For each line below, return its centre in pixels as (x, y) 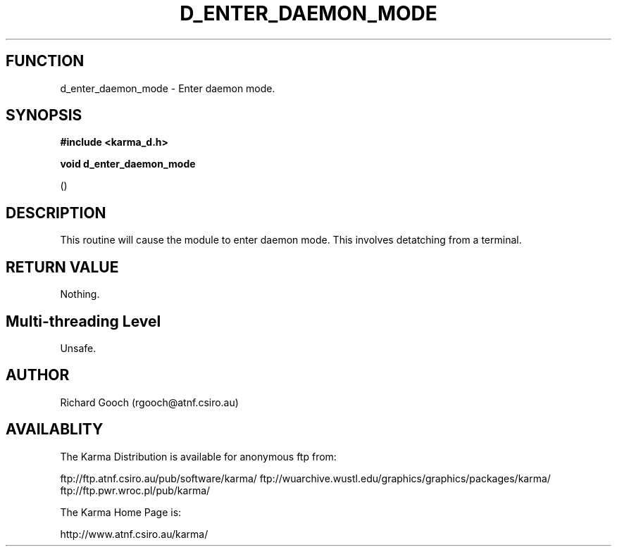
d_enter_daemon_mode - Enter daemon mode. (168, 88)
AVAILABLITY (55, 429)
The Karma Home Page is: (121, 512)
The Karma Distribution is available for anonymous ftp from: (198, 456)
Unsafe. (78, 348)
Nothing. (80, 294)
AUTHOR (38, 375)
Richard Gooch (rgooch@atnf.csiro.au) (149, 402)
